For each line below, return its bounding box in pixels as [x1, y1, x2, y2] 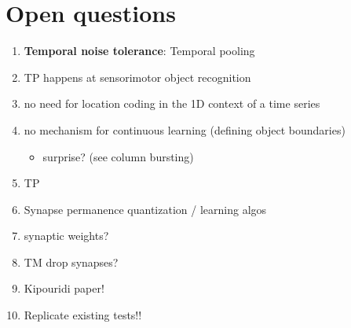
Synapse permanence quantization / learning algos [24, 201, 267, 217]
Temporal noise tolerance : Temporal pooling [24, 42, 255, 59]
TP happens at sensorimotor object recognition [24, 68, 251, 85]
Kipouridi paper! [24, 280, 104, 297]
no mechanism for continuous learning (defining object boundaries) [24, 121, 346, 138]
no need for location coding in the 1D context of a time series [24, 95, 320, 112]
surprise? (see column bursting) [42, 148, 194, 164]
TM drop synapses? [24, 253, 119, 270]
